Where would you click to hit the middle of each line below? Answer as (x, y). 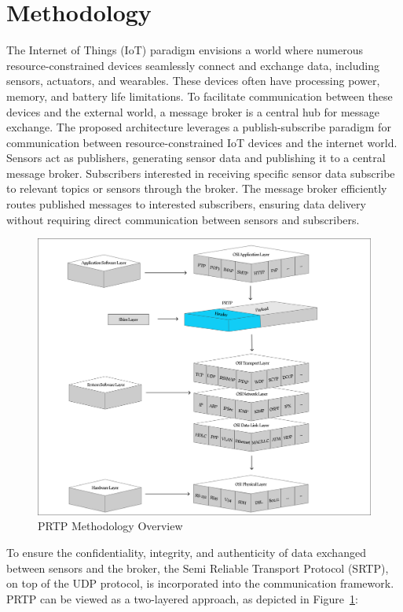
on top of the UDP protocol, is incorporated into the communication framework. (200, 583)
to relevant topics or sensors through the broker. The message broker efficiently (197, 188)
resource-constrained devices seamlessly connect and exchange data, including (193, 65)
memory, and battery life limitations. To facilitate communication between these (200, 96)
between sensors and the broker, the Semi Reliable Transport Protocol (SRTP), (198, 568)
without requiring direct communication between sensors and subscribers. (183, 219)
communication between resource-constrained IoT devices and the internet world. (202, 142)
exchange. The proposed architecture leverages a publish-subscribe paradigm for (199, 127)
